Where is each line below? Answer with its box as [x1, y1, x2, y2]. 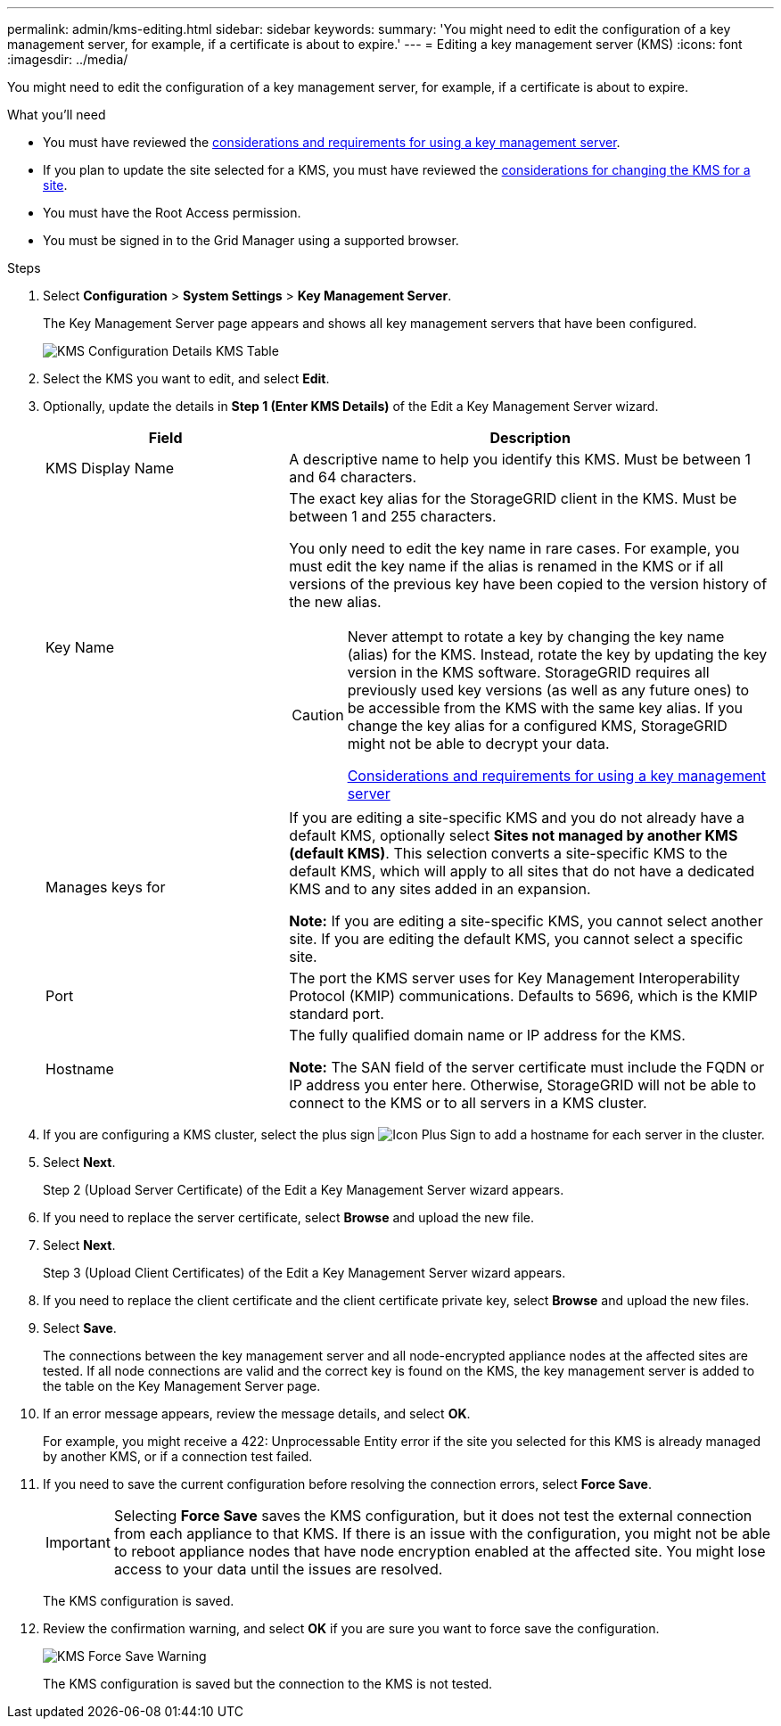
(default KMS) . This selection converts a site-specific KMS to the [289, 844, 728, 862]
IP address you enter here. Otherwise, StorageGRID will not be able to [289, 1076, 757, 1094]
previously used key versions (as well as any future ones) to [347, 681, 750, 699]
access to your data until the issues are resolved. [113, 1560, 443, 1578]
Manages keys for [45, 878, 166, 896]
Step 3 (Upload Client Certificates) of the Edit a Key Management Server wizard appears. [43, 1265, 566, 1280]
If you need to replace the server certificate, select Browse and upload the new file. [43, 1210, 534, 1225]
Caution [292, 706, 344, 724]
